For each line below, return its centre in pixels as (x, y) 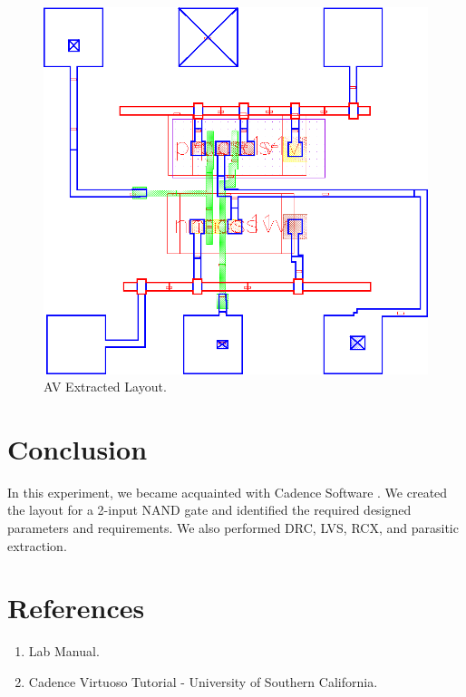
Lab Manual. (64, 651)
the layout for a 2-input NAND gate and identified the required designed (209, 510)
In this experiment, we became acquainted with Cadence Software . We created (228, 492)
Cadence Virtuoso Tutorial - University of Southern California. (203, 681)
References (76, 608)
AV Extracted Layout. (105, 387)
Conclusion (78, 448)
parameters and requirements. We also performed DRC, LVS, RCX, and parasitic (233, 528)
